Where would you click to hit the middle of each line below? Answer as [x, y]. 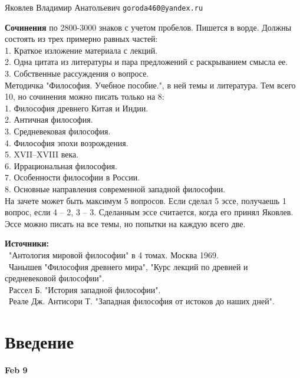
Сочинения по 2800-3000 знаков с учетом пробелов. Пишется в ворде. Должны [148, 27]
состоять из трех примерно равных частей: [81, 39]
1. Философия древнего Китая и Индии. [77, 108]
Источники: [27, 243]
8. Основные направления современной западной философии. [115, 188]
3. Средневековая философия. [58, 131]
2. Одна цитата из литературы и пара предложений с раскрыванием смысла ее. [146, 62]
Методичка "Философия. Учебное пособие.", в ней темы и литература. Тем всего [150, 85]
